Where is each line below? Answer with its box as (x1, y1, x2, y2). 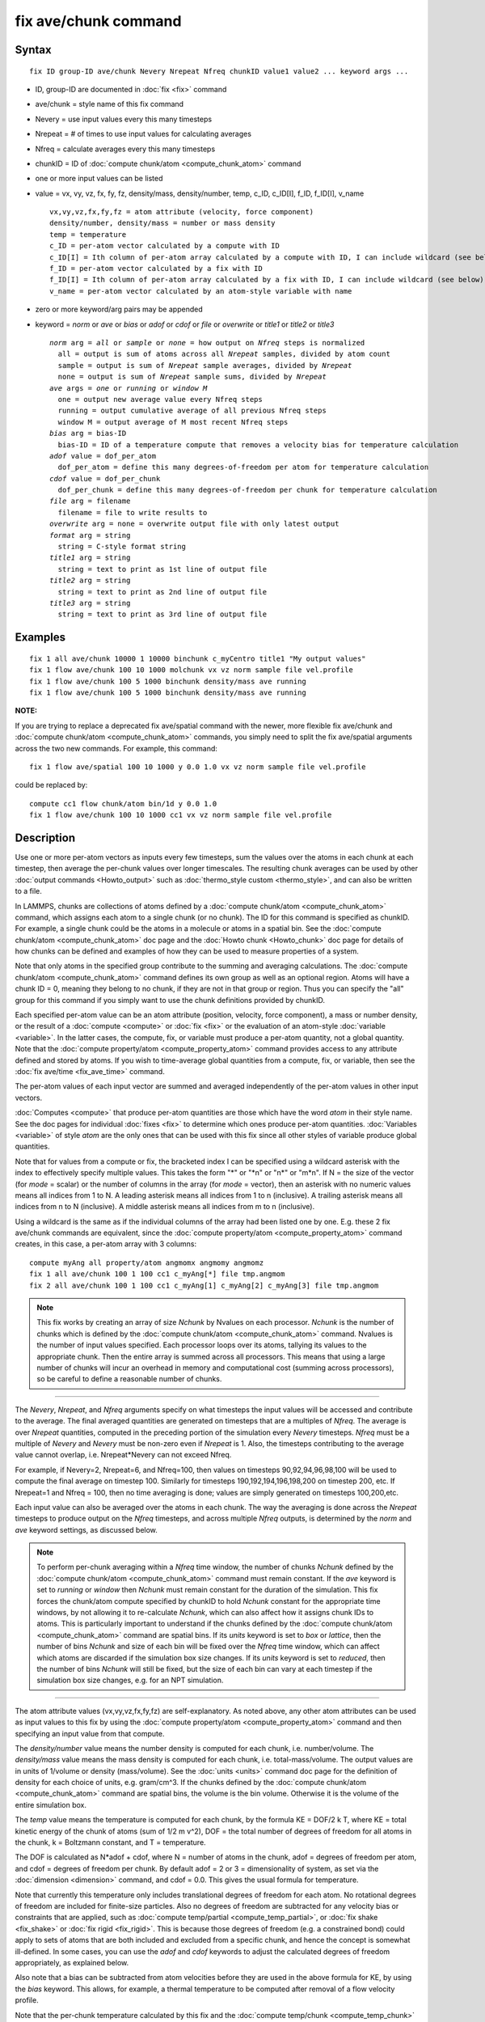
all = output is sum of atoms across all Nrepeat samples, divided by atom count (57, 349, 391, 359)
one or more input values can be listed (35, 174, 163, 184)
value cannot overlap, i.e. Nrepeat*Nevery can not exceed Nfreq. (15, 1450, 232, 1460)
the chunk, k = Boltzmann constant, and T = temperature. (15, 1838, 206, 1847)
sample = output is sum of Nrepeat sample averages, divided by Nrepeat (57, 361, 352, 370)
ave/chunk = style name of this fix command (35, 99, 184, 109)
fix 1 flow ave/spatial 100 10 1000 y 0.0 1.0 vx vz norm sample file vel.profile (29, 762, 366, 772)
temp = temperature (49, 230, 127, 239)
